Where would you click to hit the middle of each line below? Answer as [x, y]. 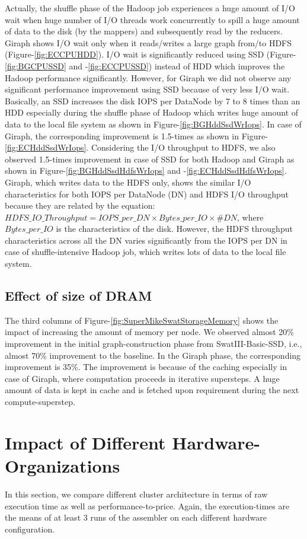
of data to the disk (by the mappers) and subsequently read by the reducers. [144, 31]
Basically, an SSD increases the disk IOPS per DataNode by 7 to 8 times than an [153, 101]
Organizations [63, 465]
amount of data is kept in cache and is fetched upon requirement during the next [152, 390]
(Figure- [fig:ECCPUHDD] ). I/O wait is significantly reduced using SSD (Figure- [151, 54]
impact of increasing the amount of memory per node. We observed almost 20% [150, 332]
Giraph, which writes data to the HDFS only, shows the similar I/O [128, 182]
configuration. [30, 529]
